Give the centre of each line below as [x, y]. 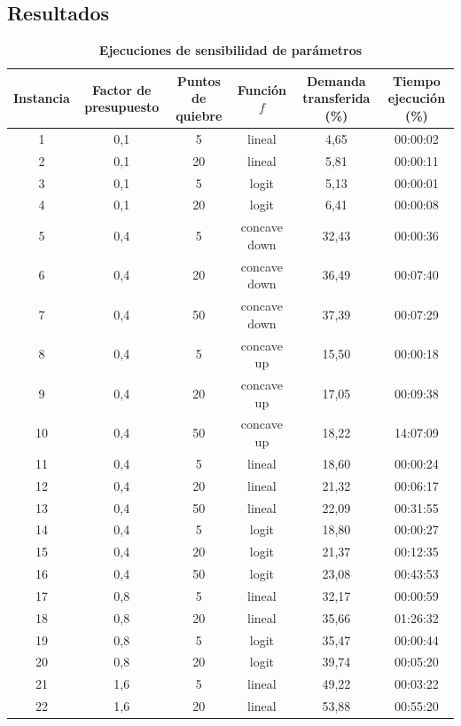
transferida [336, 98]
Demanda [336, 80]
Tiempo [416, 80]
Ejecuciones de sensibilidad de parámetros [230, 50]
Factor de [122, 89]
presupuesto [122, 107]
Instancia [42, 98]
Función [262, 89]
